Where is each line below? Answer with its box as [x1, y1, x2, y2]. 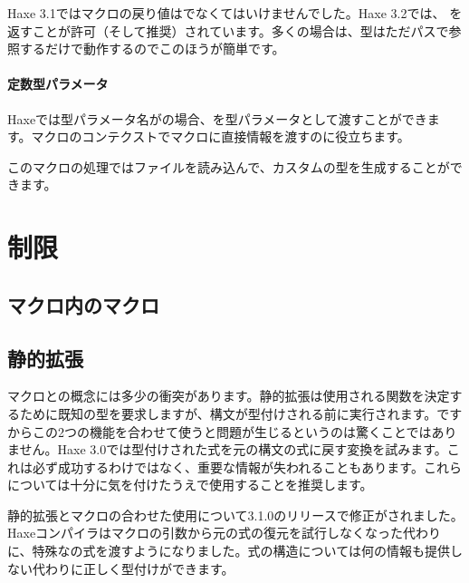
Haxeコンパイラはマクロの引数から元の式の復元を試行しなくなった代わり [7, 523, 442, 542]
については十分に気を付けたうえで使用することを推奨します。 [7, 475, 373, 494]
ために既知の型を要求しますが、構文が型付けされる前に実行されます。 [19, 403, 437, 423]
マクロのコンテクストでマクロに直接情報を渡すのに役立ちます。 [31, 127, 410, 146]
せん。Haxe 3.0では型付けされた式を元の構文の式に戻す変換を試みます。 [19, 440, 447, 459]
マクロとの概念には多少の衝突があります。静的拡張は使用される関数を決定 [7, 386, 450, 405]
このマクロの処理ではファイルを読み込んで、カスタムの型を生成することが [7, 157, 450, 176]
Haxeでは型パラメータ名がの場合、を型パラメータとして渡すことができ [7, 109, 427, 128]
